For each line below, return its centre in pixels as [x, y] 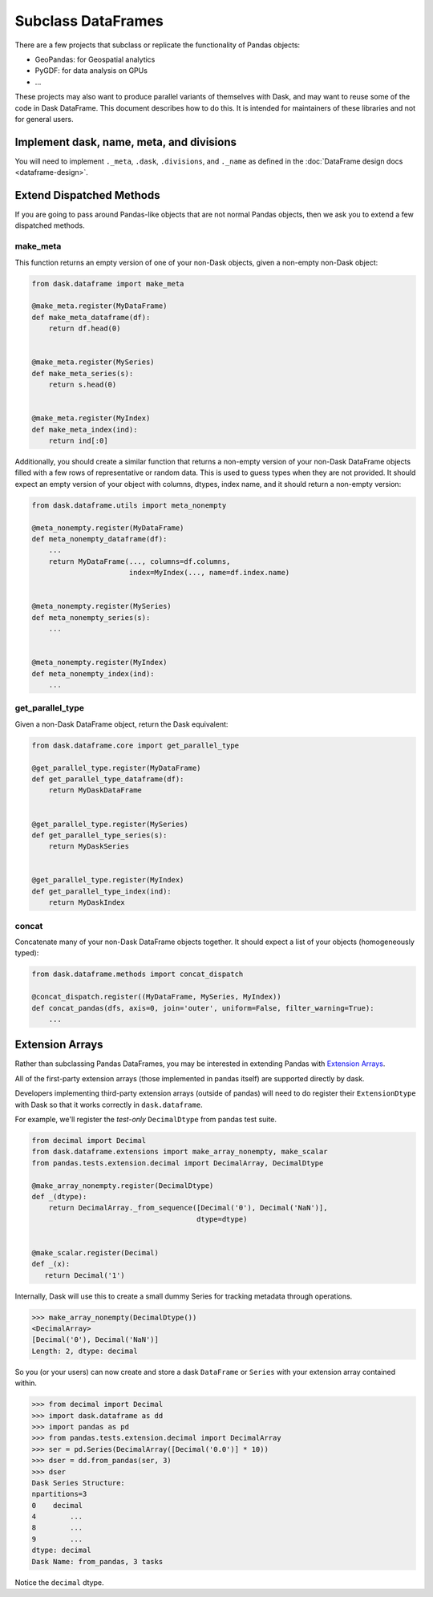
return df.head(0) [85, 328]
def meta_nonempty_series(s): [91, 617]
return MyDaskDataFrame [95, 790]
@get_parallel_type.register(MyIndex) [108, 880]
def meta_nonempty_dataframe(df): [99, 539]
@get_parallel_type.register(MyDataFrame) [116, 768]
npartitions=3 [59, 1494]
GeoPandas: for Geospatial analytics [95, 59]
